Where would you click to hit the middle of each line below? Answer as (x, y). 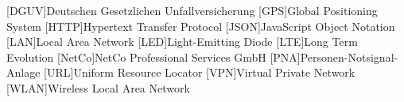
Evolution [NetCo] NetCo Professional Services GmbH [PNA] (153, 57)
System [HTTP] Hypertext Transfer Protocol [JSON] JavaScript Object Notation (201, 26)
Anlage (23, 72)
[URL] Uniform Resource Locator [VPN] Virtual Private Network (200, 72)
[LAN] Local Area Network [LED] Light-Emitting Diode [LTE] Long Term (182, 42)
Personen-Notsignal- (349, 57)
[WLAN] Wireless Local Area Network (98, 87)
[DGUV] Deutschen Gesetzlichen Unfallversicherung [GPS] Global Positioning (192, 10)
